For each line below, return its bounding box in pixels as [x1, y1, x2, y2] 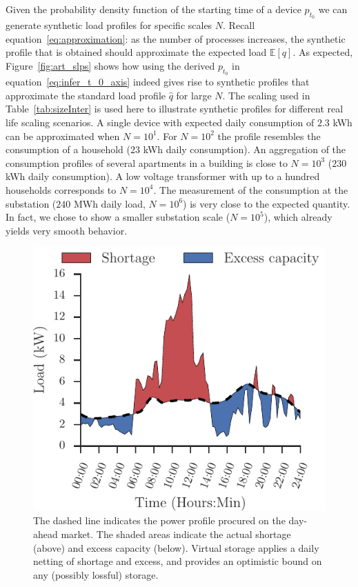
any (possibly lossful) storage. [33, 567, 159, 581]
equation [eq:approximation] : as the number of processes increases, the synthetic [6, 31, 346, 46]
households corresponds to [6, 182, 117, 197]
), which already [263, 210, 332, 224]
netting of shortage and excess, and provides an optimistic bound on [33, 554, 322, 568]
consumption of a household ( [6, 142, 131, 157]
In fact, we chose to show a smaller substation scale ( [6, 210, 230, 224]
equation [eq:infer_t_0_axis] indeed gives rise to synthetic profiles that [6, 74, 310, 89]
